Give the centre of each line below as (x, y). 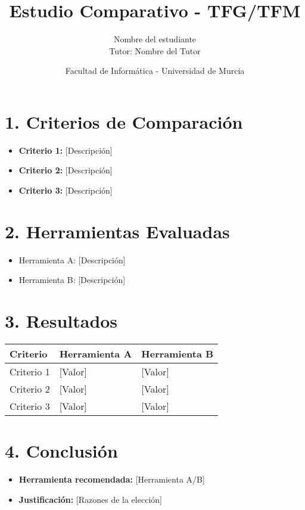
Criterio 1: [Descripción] (66, 150)
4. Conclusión (61, 451)
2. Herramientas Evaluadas (117, 231)
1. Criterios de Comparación (124, 121)
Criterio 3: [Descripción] (66, 190)
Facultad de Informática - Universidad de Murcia (155, 71)
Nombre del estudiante (155, 39)
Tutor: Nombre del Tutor (155, 50)
